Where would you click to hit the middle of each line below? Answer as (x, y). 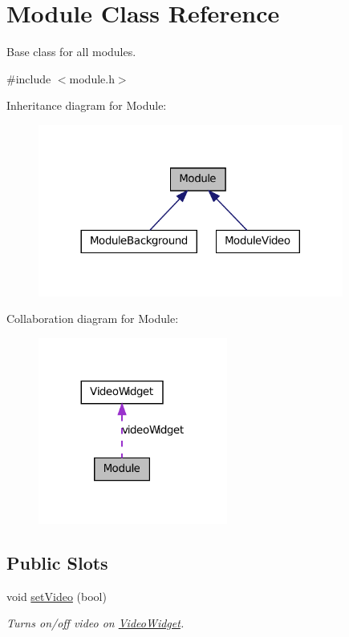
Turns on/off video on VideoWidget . (95, 623)
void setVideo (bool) (57, 596)
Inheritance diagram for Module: (87, 105)
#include (29, 78)
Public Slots (57, 562)
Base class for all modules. (71, 52)
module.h (92, 78)
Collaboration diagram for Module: (93, 318)
